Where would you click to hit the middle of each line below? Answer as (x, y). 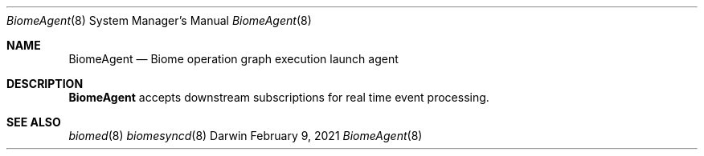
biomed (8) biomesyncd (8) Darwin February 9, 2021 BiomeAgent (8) (246, 136)
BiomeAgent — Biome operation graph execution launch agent (233, 59)
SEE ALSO (34, 122)
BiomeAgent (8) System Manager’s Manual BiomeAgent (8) (159, 20)
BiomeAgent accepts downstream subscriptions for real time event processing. (279, 97)
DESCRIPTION (45, 84)
